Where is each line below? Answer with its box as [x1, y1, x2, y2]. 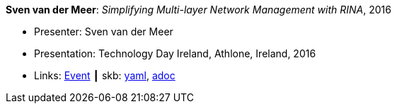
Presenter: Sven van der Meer [34, 25, 173, 38]
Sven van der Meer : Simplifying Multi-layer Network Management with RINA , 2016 [6, 4, 391, 16]
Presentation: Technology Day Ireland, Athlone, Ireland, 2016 [34, 47, 316, 59]
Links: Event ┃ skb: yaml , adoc [34, 69, 176, 81]
